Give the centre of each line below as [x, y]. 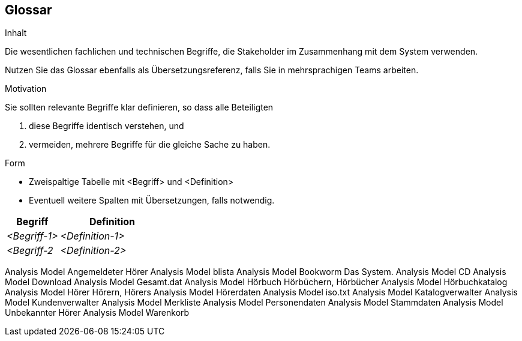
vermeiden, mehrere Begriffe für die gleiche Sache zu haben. [150, 145]
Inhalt [16, 33]
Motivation [26, 89]
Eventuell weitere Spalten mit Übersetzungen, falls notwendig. [152, 201]
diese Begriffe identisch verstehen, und [106, 126]
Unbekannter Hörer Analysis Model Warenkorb [97, 313]
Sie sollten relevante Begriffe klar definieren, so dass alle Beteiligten [139, 107]
